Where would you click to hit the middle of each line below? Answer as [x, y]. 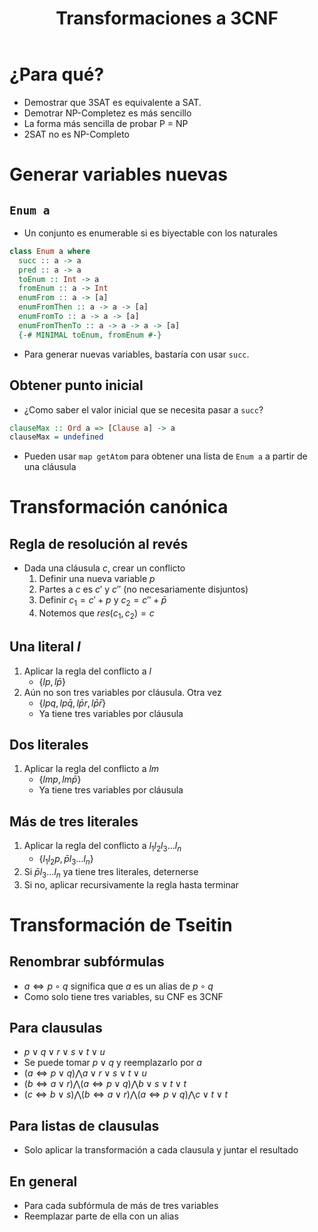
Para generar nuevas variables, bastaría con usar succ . [136, 354]
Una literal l [45, 647]
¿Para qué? [57, 74]
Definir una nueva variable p [97, 579]
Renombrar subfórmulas [87, 962]
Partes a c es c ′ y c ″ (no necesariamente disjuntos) [143, 589]
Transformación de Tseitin [121, 924]
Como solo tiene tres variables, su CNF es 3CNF [123, 996]
